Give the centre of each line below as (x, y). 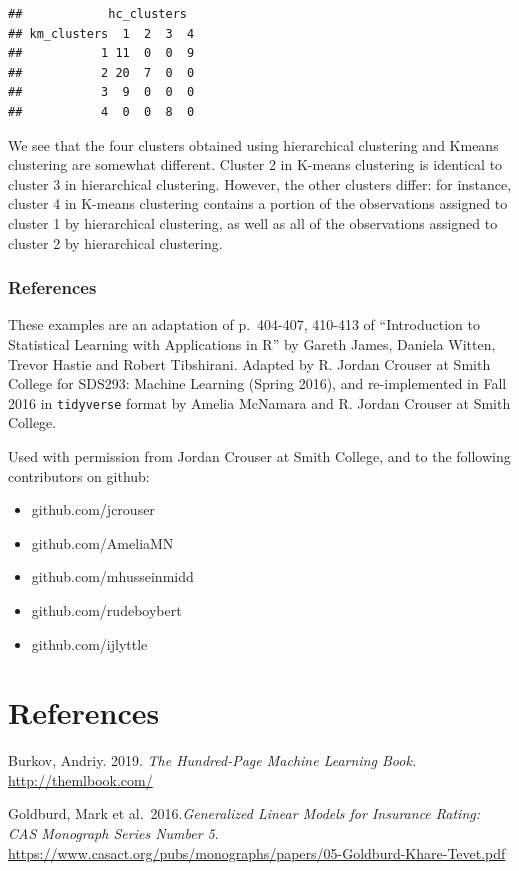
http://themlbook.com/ (80, 779)
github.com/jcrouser (93, 509)
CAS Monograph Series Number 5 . (113, 833)
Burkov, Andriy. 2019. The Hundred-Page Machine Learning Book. (212, 760)
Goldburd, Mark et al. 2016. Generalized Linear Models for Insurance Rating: (244, 813)
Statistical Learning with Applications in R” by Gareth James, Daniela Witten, (252, 343)
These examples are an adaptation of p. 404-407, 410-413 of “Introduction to (244, 324)
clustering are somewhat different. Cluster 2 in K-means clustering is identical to (255, 164)
